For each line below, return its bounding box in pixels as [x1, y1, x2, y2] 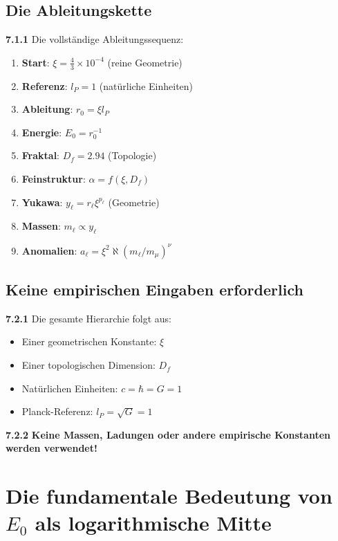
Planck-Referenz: [21, 404, 93, 419]
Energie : [21, 125, 62, 139]
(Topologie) [108, 148, 157, 163]
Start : [21, 55, 50, 69]
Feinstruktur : [21, 172, 86, 185]
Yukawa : [21, 194, 63, 209]
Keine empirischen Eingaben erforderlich [6, 279, 303, 300]
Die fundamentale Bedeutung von [6, 482, 332, 510]
